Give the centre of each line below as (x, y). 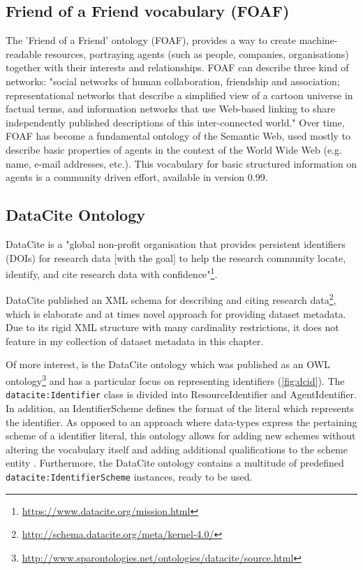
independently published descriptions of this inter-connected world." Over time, (175, 122)
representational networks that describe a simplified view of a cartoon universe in (179, 95)
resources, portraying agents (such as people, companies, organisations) (197, 53)
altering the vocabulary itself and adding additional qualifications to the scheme (177, 449)
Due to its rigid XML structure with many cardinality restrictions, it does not (172, 327)
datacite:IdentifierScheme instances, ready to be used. (129, 476)
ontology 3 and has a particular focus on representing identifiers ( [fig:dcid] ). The (175, 380)
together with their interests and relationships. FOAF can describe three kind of (177, 67)
